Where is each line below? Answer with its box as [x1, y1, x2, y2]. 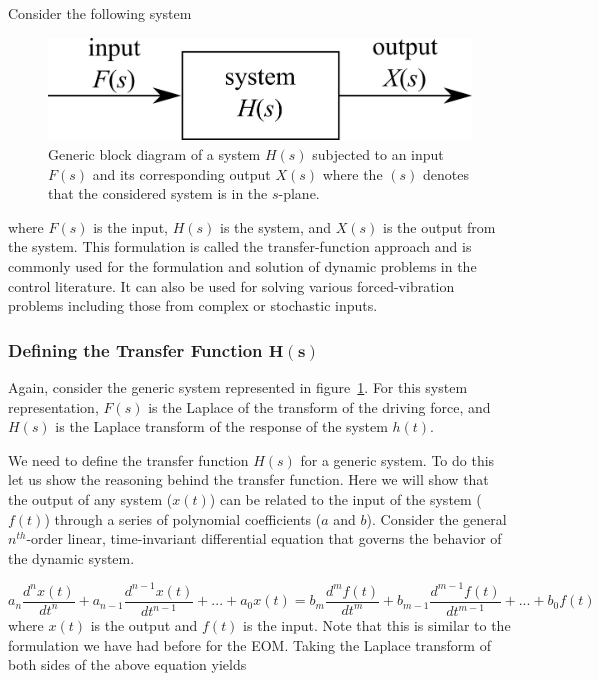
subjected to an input [312, 143, 444, 164]
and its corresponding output [92, 163, 271, 184]
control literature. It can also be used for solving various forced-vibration [8, 275, 455, 296]
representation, [8, 396, 99, 417]
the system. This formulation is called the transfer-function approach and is [8, 236, 472, 257]
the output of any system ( [8, 488, 173, 509]
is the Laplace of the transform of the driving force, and [148, 396, 491, 417]
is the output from [383, 216, 496, 237]
